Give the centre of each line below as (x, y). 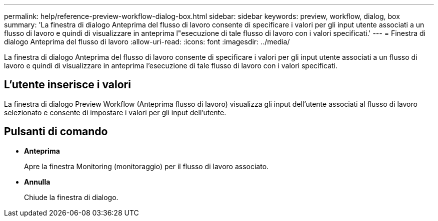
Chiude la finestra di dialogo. (71, 197)
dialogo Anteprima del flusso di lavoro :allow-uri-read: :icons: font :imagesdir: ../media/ (147, 42)
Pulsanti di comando (56, 132)
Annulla (37, 182)
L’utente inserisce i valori (67, 85)
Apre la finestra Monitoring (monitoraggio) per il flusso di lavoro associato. (146, 166)
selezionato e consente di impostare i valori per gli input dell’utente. (115, 112)
